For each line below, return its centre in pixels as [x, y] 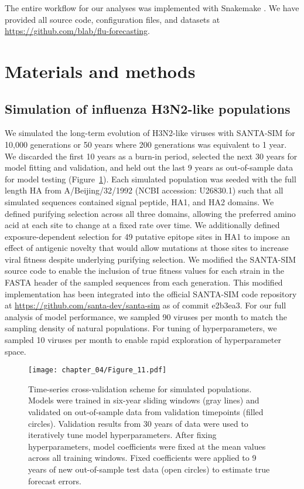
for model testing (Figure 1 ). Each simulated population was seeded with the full [151, 179]
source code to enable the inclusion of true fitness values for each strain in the [144, 271]
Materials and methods [100, 71]
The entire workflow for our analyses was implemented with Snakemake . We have [152, 8]
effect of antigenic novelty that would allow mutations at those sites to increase [147, 248]
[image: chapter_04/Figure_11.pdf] [98, 370]
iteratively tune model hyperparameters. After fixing [122, 435]
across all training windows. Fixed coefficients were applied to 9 [142, 458]
